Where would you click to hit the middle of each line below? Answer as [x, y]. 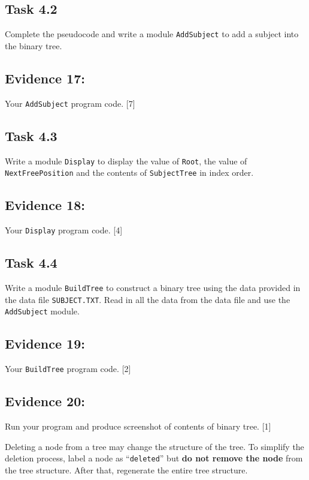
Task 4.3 [31, 135]
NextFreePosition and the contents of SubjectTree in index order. [129, 172]
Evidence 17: [45, 78]
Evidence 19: [45, 343]
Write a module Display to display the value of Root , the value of [126, 160]
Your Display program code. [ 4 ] [64, 230]
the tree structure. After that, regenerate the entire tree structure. [126, 469]
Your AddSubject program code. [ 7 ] [70, 103]
